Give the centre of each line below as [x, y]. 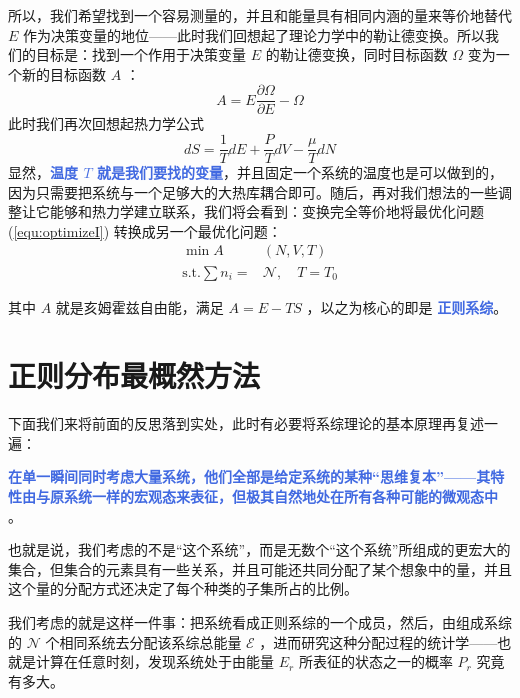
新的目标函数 [63, 73]
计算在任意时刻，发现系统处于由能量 [154, 661]
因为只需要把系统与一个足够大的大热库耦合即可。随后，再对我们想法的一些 [253, 191]
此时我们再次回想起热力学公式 [106, 123]
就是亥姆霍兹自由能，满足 [139, 306]
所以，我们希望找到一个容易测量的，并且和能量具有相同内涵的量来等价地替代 [260, 15]
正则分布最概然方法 [134, 375]
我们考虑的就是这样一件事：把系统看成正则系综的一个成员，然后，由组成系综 [260, 622]
